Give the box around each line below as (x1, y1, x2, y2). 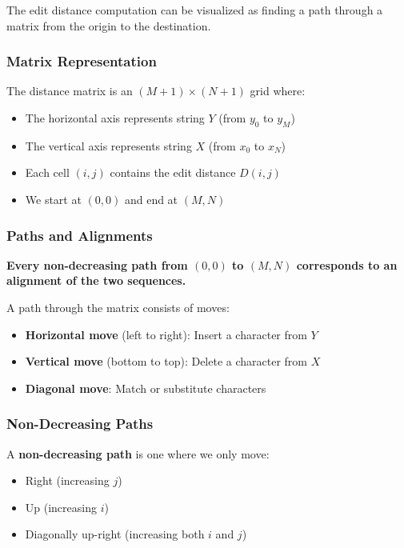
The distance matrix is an (6, 82, 133, 99)
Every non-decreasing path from (6, 256, 188, 273)
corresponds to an (296, 256, 398, 273)
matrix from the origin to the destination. (6, 17, 211, 34)
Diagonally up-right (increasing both (25, 526, 205, 542)
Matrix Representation (6, 51, 157, 71)
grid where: (250, 82, 306, 99)
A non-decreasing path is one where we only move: (6, 445, 270, 462)
